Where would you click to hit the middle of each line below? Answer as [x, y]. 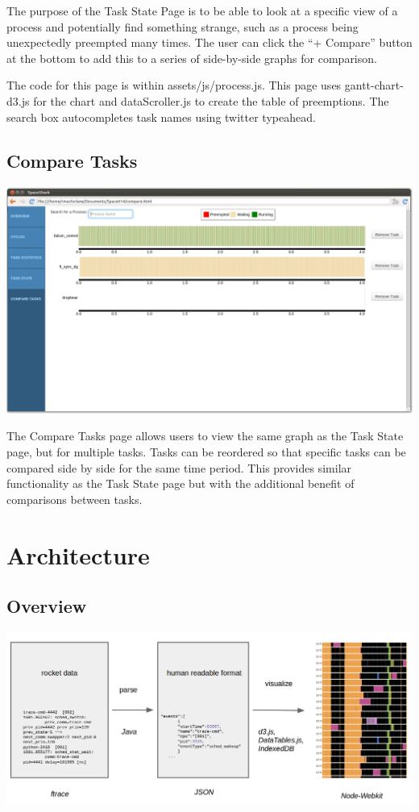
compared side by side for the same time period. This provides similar [179, 467]
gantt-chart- [374, 85]
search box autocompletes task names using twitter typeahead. [161, 117]
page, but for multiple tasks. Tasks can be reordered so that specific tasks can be [206, 452]
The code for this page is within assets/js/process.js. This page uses [174, 85]
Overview [47, 606]
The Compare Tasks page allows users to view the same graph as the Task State [205, 436]
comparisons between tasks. [75, 499]
